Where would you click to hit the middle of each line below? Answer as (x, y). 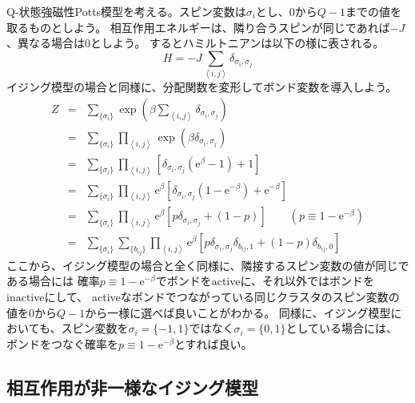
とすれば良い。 (213, 343)
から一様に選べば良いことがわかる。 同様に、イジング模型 (238, 312)
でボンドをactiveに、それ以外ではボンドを (265, 281)
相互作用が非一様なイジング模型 (132, 387)
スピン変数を (95, 328)
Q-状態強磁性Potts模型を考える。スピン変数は (126, 11)
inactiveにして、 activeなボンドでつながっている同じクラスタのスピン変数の (203, 296)
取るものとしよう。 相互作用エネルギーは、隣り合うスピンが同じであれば (198, 27)
